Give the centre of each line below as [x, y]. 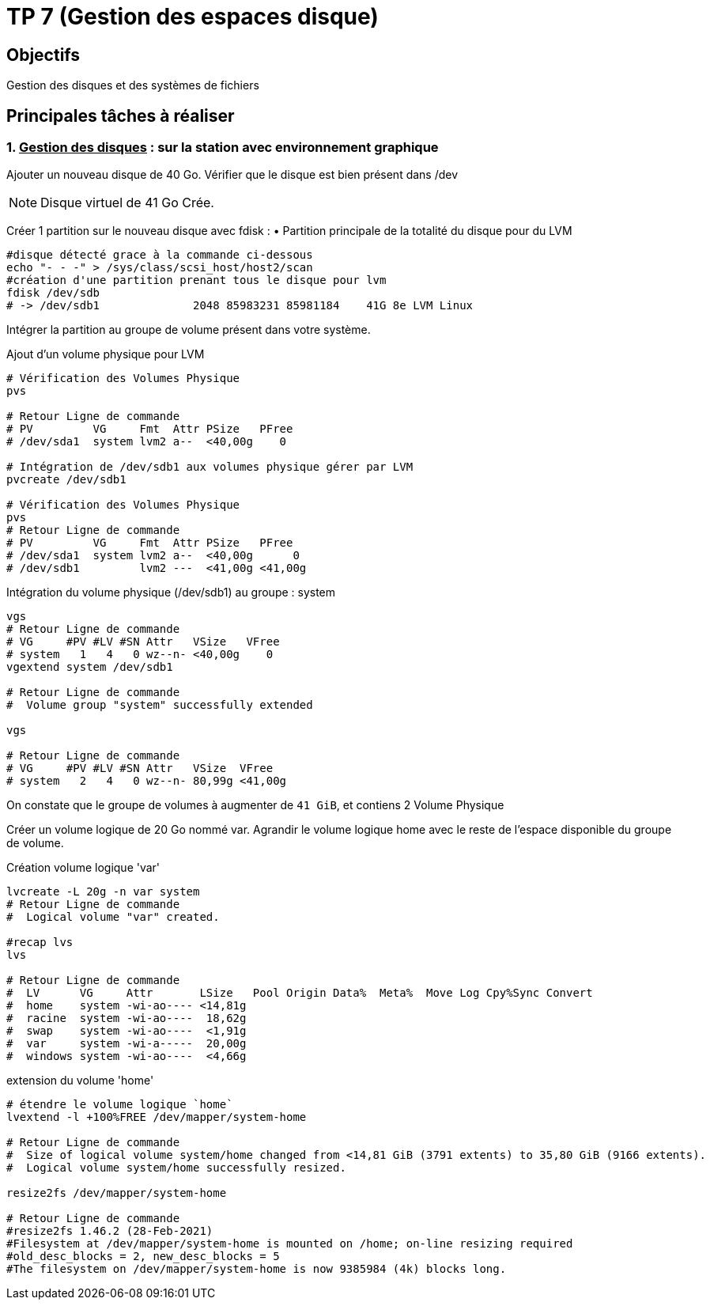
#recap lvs [40, 943]
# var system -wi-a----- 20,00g [127, 1044]
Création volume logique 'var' [83, 868]
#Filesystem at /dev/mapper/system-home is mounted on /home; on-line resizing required [290, 1244]
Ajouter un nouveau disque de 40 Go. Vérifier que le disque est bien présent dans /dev [232, 175]
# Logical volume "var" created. [113, 917]
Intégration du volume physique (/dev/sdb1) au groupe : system [171, 592]
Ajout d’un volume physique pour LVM [106, 354]
